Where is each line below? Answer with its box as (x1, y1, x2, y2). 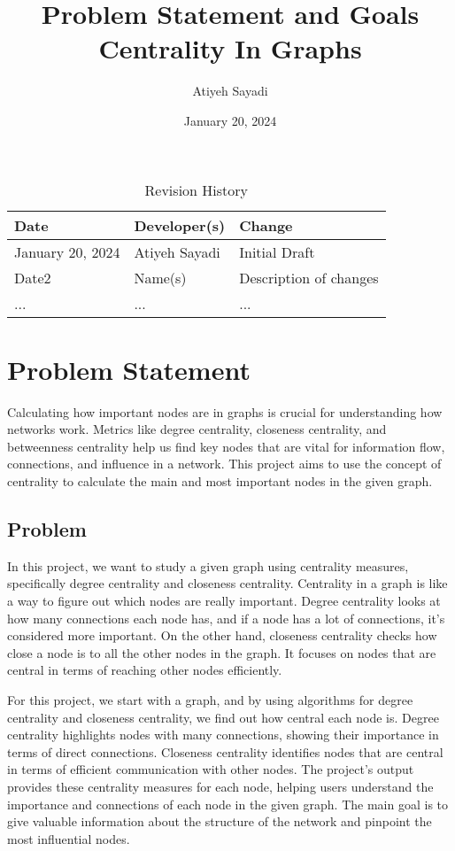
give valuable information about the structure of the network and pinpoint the (7, 812, 432, 831)
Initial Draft (239, 241, 315, 262)
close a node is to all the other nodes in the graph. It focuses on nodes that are (7, 643, 436, 661)
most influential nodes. (7, 829, 130, 847)
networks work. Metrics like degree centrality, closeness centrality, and (7, 420, 387, 438)
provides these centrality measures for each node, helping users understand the (7, 777, 434, 795)
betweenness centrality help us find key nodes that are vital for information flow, (7, 437, 445, 455)
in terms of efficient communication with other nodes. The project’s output (7, 760, 414, 778)
